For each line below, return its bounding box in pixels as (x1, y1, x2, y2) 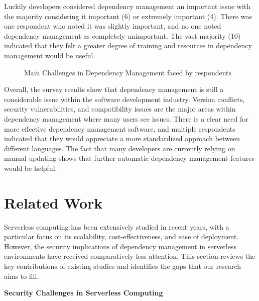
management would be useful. (4, 50, 95, 60)
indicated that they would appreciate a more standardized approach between (4, 133, 240, 144)
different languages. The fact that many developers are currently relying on (4, 143, 235, 153)
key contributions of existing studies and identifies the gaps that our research (4, 261, 241, 271)
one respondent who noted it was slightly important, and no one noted (4, 21, 221, 31)
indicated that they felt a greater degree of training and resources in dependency (4, 40, 252, 51)
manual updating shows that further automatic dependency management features (4, 153, 254, 163)
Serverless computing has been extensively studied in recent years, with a (4, 221, 229, 232)
